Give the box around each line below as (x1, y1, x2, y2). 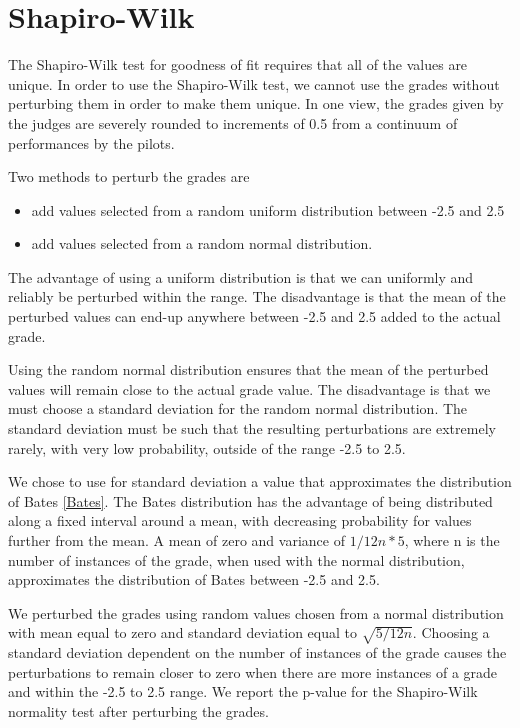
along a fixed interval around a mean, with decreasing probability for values (8, 510, 472, 531)
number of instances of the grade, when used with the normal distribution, (8, 549, 465, 570)
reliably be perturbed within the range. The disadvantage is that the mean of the (8, 286, 506, 307)
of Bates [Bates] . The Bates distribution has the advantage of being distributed (8, 490, 493, 511)
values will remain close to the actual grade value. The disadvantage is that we (8, 378, 491, 399)
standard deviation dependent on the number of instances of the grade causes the (8, 642, 507, 663)
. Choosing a (412, 622, 490, 643)
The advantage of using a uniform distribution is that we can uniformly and (8, 266, 474, 287)
